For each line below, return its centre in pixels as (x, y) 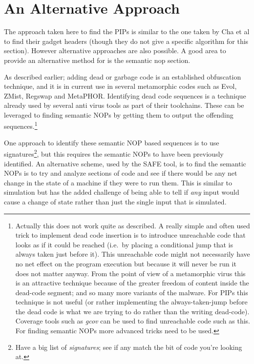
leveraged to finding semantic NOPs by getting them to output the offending (119, 114)
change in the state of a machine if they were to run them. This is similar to (118, 182)
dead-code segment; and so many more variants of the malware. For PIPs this (132, 292)
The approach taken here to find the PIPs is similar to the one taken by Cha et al (127, 31)
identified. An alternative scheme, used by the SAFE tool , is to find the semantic (125, 163)
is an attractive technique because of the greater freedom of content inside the (132, 283)
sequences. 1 (21, 125)
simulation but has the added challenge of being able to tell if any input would (122, 192)
